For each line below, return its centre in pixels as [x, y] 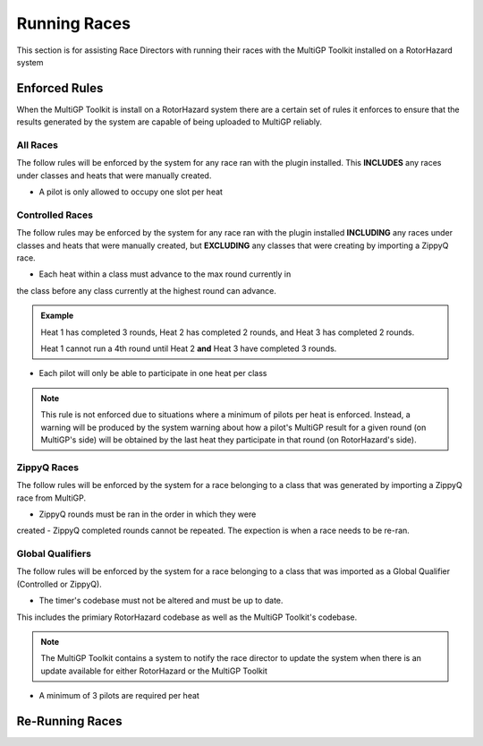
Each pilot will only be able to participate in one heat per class [153, 373]
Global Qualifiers [54, 553]
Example [57, 316]
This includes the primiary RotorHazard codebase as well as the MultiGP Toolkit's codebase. [187, 617]
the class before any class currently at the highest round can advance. [147, 290]
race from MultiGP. [51, 498]
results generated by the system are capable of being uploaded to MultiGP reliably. [169, 122]
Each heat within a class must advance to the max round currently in [165, 274]
